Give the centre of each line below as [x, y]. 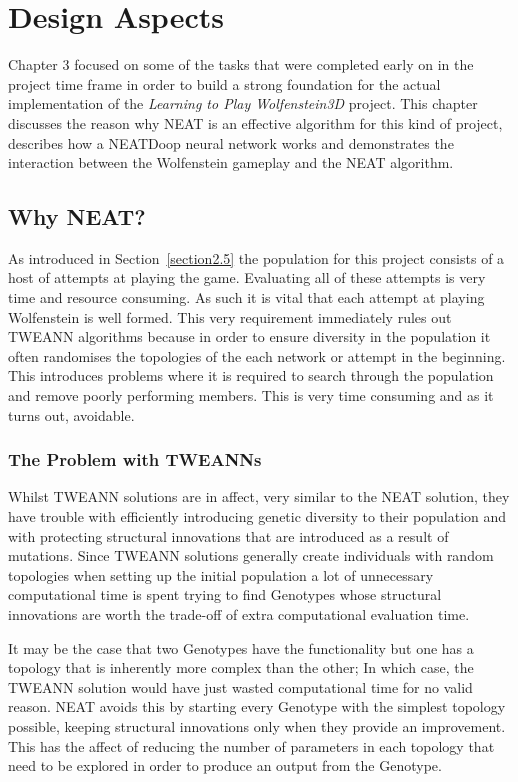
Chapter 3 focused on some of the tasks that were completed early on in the [241, 64]
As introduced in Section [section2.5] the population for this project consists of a [256, 257]
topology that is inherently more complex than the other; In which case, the [241, 667]
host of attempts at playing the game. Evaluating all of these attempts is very [247, 277]
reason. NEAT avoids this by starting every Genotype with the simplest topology [257, 706]
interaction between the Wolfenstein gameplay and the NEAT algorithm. [231, 162]
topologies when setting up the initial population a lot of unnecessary [221, 574]
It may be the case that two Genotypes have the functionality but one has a [241, 647]
